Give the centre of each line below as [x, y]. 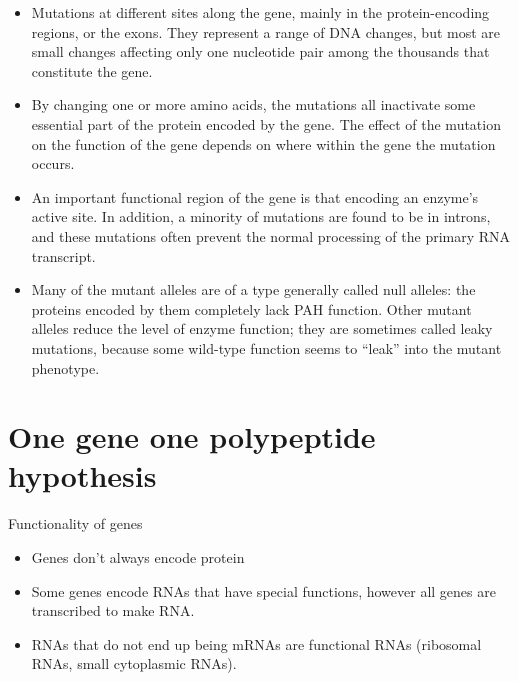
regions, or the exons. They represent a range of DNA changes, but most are [266, 31]
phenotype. [65, 367]
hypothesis [82, 475]
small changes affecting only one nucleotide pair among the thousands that [260, 51]
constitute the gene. [92, 70]
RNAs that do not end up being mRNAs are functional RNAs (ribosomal [256, 643]
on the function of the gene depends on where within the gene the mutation [263, 143]
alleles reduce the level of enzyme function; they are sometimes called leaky [262, 328]
